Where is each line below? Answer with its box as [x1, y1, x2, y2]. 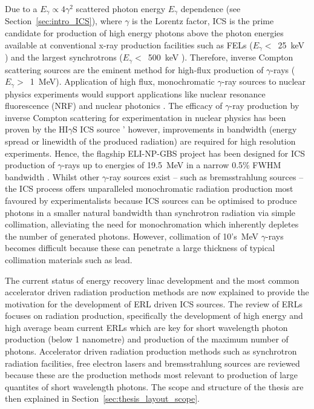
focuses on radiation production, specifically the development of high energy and [5, 309, 303, 322]
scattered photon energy [76, 2, 166, 15]
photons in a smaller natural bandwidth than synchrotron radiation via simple [5, 206, 296, 218]
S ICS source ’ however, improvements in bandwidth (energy [72, 123, 297, 136]
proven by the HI [5, 123, 68, 136]
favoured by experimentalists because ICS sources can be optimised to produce [5, 194, 297, 206]
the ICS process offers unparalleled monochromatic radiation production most [5, 182, 293, 195]
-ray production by [229, 99, 299, 112]
